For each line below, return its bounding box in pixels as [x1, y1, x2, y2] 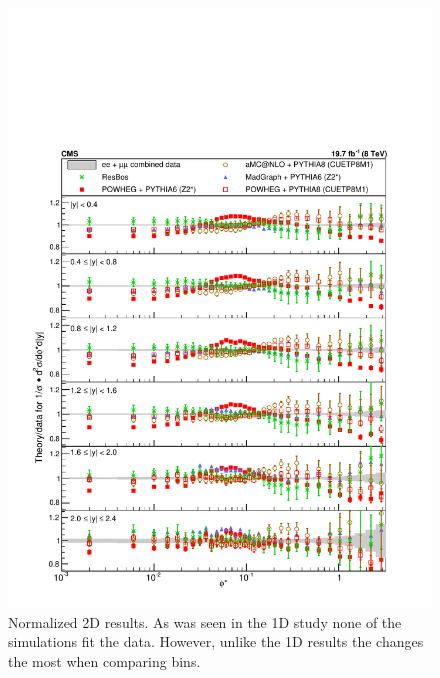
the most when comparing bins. [8, 650, 201, 671]
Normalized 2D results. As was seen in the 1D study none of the [8, 611, 402, 632]
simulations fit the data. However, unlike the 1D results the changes [8, 631, 424, 652]
